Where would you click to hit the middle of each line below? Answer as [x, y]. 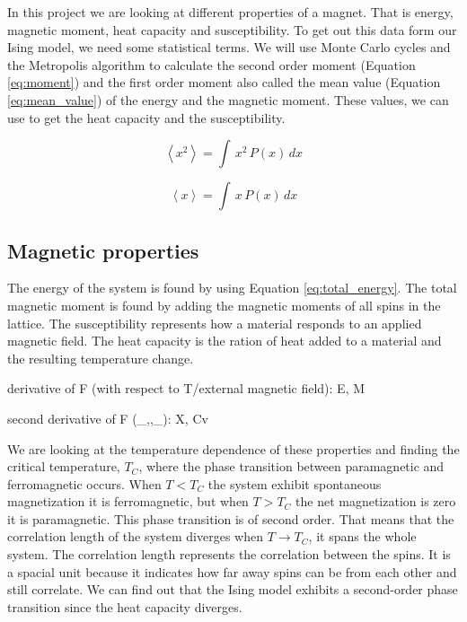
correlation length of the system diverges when [135, 536]
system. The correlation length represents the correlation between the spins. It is [229, 554]
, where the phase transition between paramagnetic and [291, 466]
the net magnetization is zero [376, 501]
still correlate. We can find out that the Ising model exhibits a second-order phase [233, 589]
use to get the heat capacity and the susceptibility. [146, 117]
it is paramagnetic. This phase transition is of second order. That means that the [231, 518]
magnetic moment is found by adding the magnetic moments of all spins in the [224, 305]
